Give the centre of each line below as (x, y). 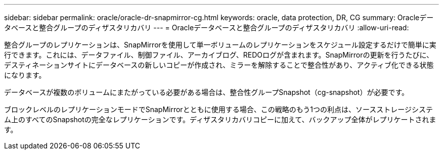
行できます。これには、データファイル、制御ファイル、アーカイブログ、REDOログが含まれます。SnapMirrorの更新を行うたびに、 (219, 55)
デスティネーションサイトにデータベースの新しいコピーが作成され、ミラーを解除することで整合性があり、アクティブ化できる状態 (219, 65)
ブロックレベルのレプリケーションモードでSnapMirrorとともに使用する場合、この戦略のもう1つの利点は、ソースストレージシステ (218, 109)
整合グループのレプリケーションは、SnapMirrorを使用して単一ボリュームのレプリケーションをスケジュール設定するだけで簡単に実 (220, 45)
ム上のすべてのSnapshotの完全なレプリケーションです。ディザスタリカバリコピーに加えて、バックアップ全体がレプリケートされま (220, 119)
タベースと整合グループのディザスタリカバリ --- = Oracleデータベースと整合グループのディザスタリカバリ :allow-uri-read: (207, 28)
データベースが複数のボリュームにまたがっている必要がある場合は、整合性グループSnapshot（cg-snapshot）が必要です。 (207, 92)
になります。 (25, 75)
